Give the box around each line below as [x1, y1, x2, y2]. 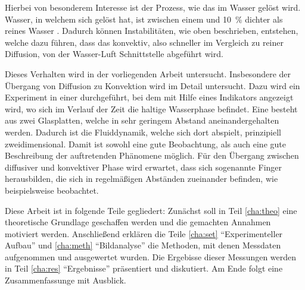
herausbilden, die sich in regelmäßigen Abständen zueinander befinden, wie [5, 172, 278, 185]
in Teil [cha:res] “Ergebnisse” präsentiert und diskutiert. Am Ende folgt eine [5, 262, 283, 275]
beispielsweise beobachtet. [5, 184, 99, 196]
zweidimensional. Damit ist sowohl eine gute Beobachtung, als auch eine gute [5, 137, 286, 150]
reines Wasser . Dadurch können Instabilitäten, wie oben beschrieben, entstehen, [5, 24, 298, 37]
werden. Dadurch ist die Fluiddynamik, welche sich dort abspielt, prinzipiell [5, 125, 281, 138]
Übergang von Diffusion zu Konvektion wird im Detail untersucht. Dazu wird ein [5, 79, 300, 92]
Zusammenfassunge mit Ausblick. [5, 274, 126, 286]
